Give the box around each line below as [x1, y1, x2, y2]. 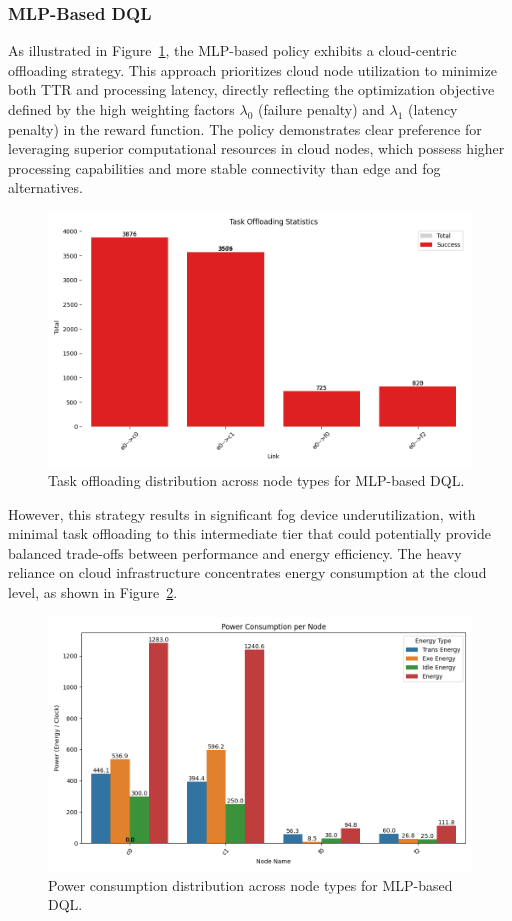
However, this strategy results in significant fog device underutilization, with [8, 503, 476, 524]
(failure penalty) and [258, 99, 385, 119]
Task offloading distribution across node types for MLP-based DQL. [48, 469, 465, 490]
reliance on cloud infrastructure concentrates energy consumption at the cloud [8, 562, 487, 583]
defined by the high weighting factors [8, 99, 235, 119]
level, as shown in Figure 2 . [8, 581, 178, 602]
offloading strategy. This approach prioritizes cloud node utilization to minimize [8, 59, 497, 80]
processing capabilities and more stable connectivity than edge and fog [8, 157, 441, 178]
